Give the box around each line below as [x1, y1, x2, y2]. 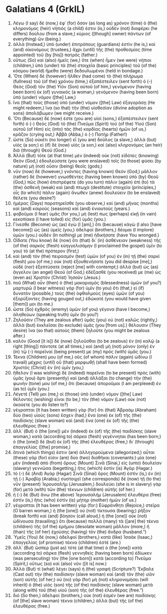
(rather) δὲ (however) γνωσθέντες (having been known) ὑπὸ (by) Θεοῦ [12, 174, 159, 180]
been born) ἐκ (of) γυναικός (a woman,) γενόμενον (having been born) [12, 89, 159, 95]
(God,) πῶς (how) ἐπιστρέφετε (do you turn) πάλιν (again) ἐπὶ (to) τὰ [12, 179, 155, 185]
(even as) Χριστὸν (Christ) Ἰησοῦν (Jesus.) [12, 274, 101, 280]
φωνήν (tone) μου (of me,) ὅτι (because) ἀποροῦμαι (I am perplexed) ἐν [12, 380, 161, 386]
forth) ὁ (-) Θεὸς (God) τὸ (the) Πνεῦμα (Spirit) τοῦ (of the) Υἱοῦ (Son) [12, 121, 157, 127]
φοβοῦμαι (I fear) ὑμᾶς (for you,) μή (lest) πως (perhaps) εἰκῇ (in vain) [12, 210, 157, 216]
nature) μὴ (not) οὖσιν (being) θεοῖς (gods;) [12, 163, 103, 169]
